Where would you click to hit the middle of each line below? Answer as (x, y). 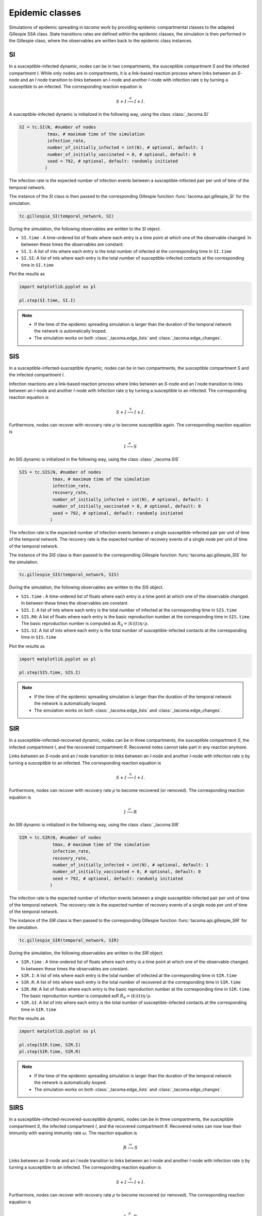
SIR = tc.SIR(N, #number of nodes (60, 838)
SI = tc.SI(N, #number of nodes (58, 127)
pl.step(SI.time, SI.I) (48, 300)
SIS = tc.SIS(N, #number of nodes (60, 472)
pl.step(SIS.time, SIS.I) (50, 673)
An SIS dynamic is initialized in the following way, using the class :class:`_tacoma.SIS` (94, 459)
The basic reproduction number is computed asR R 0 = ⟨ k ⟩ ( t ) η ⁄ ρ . (86, 996)
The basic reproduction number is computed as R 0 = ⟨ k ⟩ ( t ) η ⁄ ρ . (85, 624)
